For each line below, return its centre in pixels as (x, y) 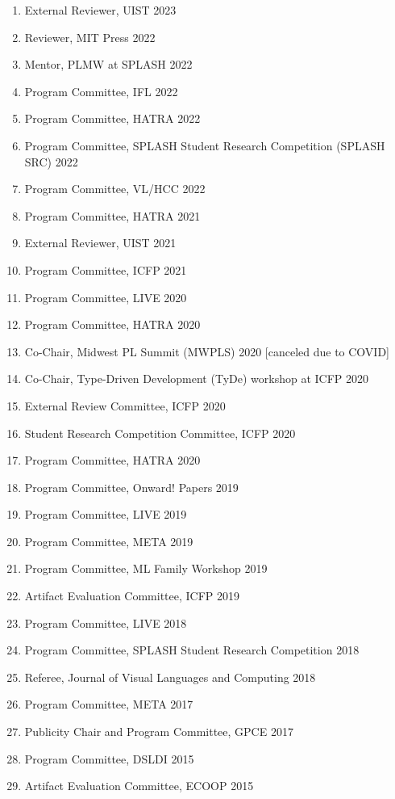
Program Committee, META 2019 (109, 541)
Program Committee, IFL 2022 (101, 91)
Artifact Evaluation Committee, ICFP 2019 (132, 596)
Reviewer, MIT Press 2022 (90, 37)
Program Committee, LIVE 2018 (106, 622)
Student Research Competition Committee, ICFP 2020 (160, 433)
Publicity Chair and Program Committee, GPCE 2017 (159, 732)
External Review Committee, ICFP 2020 (125, 405)
